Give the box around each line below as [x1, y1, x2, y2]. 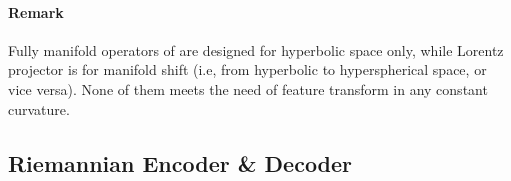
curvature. [8, 98, 70, 119]
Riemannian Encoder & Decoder [8, 147, 353, 178]
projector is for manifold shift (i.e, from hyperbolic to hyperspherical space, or [8, 59, 487, 80]
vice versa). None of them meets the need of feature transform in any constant [8, 78, 488, 99]
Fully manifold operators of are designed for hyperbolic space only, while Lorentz [8, 39, 504, 60]
